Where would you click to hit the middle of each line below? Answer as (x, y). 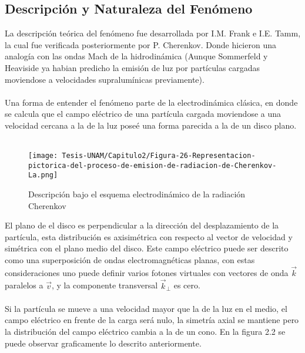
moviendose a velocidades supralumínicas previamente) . (105, 79)
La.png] (43, 175)
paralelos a (24, 285)
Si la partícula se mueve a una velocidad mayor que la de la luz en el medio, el (146, 308)
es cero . (187, 285)
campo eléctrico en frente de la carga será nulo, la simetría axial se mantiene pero (152, 320)
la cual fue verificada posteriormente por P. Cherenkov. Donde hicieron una (140, 44)
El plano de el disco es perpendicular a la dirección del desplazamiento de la (142, 225)
